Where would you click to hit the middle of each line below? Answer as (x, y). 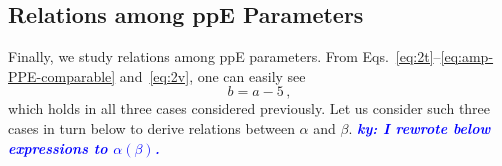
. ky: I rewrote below (419, 127)
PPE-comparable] (62, 75)
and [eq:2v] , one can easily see (212, 75)
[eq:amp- (467, 56)
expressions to (58, 147)
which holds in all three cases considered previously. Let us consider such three (249, 108)
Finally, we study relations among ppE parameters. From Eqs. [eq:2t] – (224, 56)
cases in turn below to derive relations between (151, 127)
